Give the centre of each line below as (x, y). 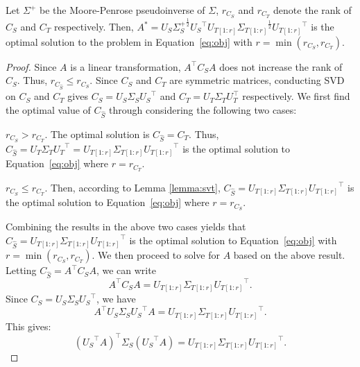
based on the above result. (289, 255)
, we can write (126, 270)
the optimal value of (48, 109)
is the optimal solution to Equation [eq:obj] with (233, 240)
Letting (21, 270)
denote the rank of (312, 10)
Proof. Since (31, 66)
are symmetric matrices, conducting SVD (257, 80)
